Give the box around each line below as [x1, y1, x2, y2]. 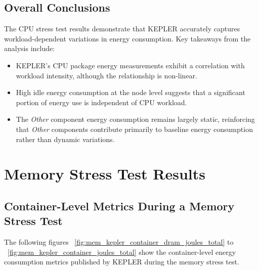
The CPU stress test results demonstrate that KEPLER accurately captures [4, 23, 240, 34]
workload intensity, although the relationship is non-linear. [16, 70, 197, 80]
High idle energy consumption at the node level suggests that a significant [16, 87, 245, 98]
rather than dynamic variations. [16, 133, 115, 144]
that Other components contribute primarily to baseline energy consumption [16, 123, 253, 134]
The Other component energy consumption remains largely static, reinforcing [16, 114, 255, 124]
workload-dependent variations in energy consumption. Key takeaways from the [4, 33, 251, 43]
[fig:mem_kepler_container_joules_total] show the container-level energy [8, 246, 236, 257]
